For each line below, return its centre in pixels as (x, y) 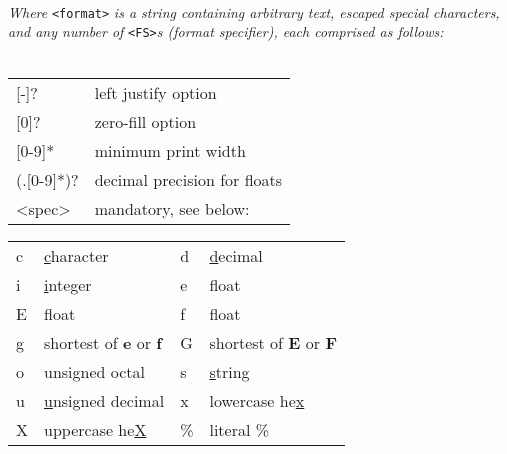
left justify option (155, 92)
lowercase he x (257, 400)
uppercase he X (95, 429)
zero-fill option (145, 121)
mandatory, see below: (172, 208)
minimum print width (170, 150)
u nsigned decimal (104, 400)
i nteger (68, 284)
